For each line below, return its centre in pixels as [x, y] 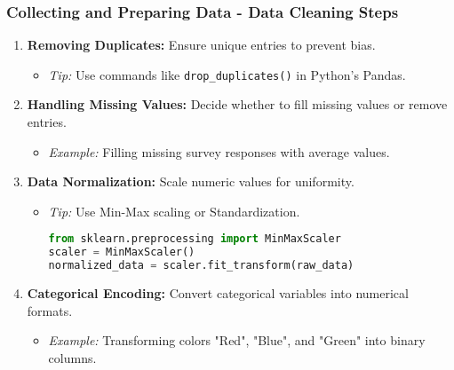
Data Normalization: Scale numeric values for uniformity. [191, 181]
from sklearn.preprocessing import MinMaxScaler [195, 239]
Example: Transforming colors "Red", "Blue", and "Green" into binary [237, 340]
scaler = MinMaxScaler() [122, 252]
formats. [50, 310]
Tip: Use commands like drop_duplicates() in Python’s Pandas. [227, 74]
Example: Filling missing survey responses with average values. [219, 151]
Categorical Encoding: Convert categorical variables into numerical [218, 293]
